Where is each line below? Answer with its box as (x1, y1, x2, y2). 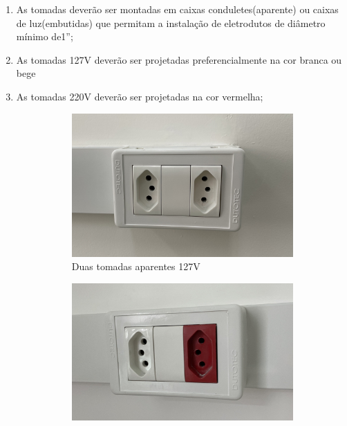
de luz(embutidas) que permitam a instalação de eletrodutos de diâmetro (16, 15, 326, 30)
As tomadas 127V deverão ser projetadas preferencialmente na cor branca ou (16, 52, 342, 66)
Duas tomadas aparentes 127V (71, 259, 200, 274)
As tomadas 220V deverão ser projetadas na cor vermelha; (16, 89, 263, 103)
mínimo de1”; (16, 29, 73, 44)
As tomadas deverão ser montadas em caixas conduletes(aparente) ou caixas (16, 2, 339, 16)
